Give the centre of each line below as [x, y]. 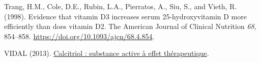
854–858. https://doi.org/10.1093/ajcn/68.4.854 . [79, 36]
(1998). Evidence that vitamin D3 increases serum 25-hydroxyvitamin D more [125, 16]
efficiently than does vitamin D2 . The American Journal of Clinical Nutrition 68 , [130, 26]
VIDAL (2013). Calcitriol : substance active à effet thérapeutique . [107, 53]
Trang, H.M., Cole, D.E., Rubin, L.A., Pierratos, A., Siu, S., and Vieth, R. [121, 6]
